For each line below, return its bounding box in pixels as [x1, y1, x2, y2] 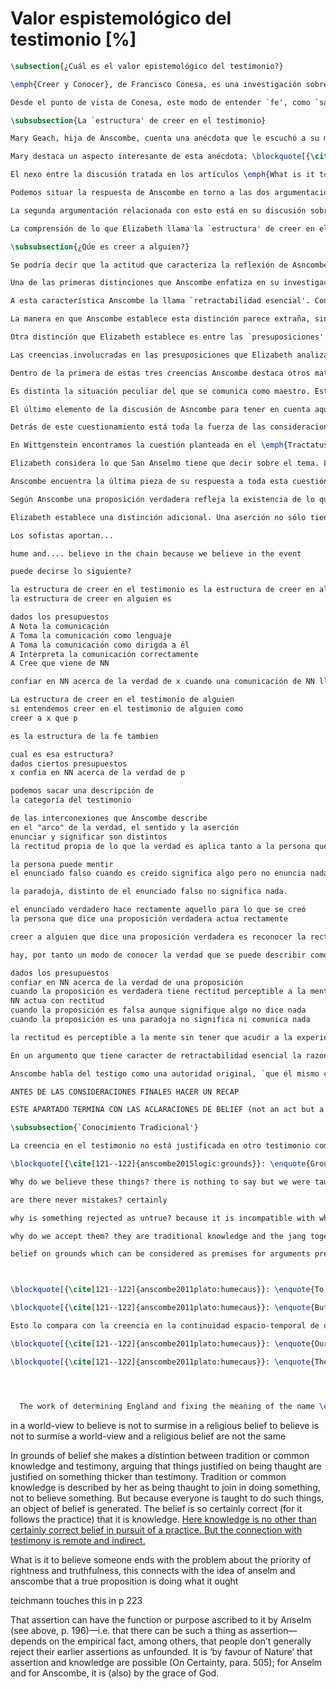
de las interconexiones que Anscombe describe [10, 813, 208, 824]
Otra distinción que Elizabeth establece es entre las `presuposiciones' [10, 332, 325, 342]
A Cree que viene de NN [10, 658, 110, 669]
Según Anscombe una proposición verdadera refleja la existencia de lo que [10, 494, 333, 504]
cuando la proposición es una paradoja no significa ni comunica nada [10, 1015, 311, 1025]
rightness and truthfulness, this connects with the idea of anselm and [10, 1564, 296, 1576]
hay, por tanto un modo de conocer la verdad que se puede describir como [10, 950, 329, 960]
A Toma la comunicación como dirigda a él [10, 640, 190, 650]
